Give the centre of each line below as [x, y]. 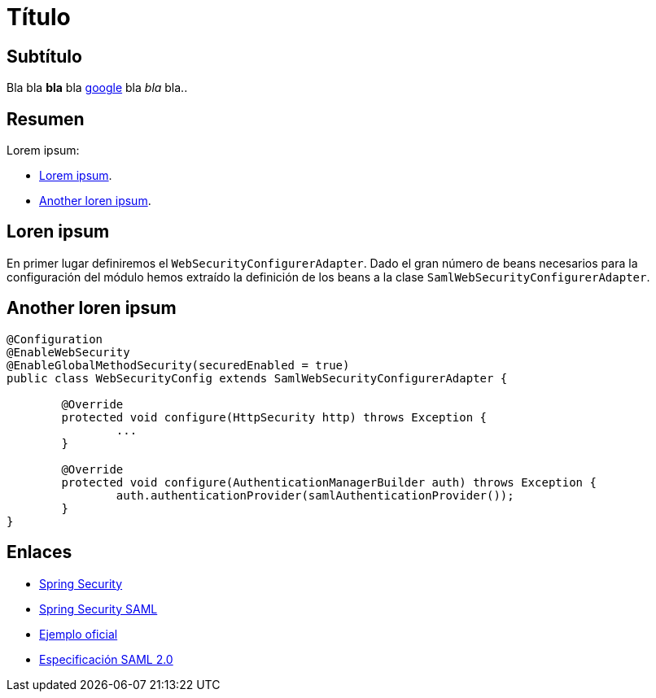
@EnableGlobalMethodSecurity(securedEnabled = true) [178, 365]
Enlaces [39, 552]
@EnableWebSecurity [68, 352]
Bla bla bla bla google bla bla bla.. [97, 88]
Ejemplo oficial [79, 634]
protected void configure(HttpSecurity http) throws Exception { [274, 417]
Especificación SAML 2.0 [106, 659]
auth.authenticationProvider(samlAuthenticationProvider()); [315, 495]
